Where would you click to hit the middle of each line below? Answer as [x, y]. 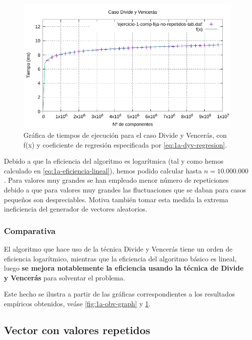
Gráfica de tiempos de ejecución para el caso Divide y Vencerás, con [125, 135]
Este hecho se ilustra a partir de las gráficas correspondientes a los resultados [119, 294]
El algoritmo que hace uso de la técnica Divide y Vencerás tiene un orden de [118, 248]
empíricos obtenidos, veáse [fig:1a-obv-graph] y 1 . [77, 303]
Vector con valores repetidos [77, 329]
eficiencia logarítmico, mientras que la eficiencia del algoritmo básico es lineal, [120, 258]
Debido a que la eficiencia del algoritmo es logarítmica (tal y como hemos [114, 161]
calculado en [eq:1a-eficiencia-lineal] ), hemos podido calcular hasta [103, 170]
